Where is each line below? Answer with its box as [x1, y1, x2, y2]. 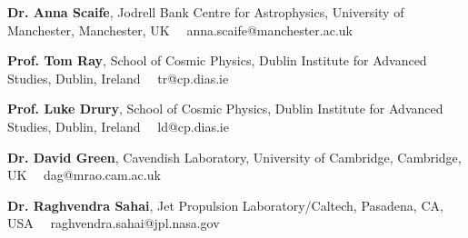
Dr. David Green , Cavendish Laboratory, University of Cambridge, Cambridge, [7, 147, 462, 166]
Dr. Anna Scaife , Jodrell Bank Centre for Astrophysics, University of [7, 3, 404, 21]
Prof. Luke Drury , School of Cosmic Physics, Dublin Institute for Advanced [7, 99, 443, 118]
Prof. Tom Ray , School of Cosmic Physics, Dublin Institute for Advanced [7, 51, 427, 70]
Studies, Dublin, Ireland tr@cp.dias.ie [7, 68, 229, 87]
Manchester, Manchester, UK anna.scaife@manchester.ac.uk [7, 20, 353, 39]
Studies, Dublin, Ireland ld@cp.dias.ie [7, 116, 229, 135]
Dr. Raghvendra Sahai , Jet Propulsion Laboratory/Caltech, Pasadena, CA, [7, 195, 443, 214]
